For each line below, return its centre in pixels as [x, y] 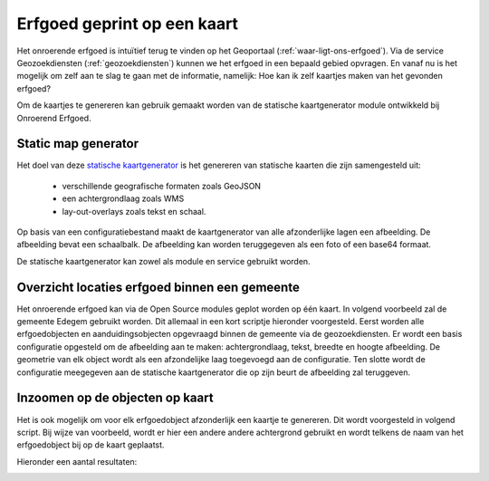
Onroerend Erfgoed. [54, 118]
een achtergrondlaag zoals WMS [123, 198]
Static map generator [78, 144]
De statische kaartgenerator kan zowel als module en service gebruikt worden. [164, 261]
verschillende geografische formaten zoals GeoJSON [162, 186]
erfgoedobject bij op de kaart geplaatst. [91, 445]
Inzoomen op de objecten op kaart [115, 398]
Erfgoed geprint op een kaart [128, 24]
